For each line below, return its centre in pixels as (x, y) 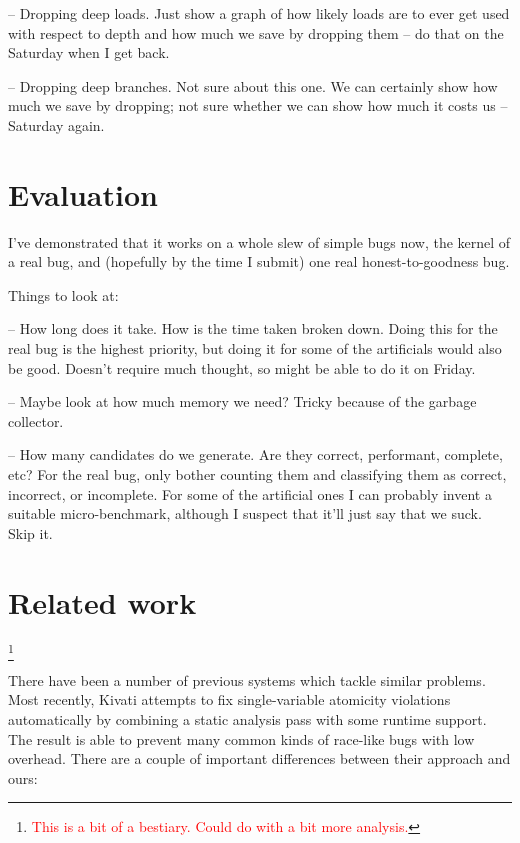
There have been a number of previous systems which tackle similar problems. (247, 679)
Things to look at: (63, 294)
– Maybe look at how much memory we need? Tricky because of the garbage (242, 401)
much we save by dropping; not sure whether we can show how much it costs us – (258, 105)
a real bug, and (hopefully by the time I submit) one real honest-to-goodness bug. (259, 261)
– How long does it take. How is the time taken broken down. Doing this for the (253, 328)
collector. (36, 420)
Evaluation (83, 193)
